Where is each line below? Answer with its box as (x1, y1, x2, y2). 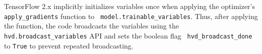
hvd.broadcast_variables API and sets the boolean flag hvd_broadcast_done (4, 30, 252, 40)
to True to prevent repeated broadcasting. (4, 40, 134, 50)
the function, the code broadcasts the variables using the (4, 20, 179, 31)
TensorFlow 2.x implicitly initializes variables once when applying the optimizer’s (4, 1, 255, 11)
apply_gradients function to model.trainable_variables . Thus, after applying (4, 10, 258, 21)
